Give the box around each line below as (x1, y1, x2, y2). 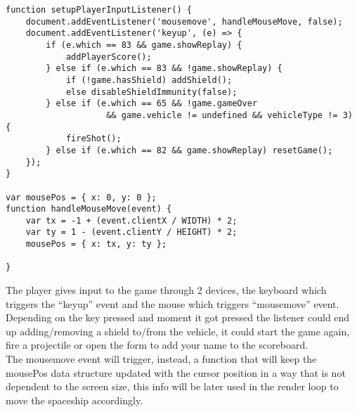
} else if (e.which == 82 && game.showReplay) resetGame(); (46, 145, 333, 155)
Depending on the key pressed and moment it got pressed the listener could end (6, 310, 350, 325)
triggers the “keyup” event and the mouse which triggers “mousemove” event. (6, 296, 339, 311)
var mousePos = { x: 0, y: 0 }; (6, 192, 157, 202)
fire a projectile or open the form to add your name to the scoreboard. (6, 337, 309, 352)
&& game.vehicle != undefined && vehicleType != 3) (106, 110, 353, 120)
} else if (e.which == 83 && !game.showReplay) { (46, 63, 283, 74)
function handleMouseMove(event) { (6, 204, 172, 214)
